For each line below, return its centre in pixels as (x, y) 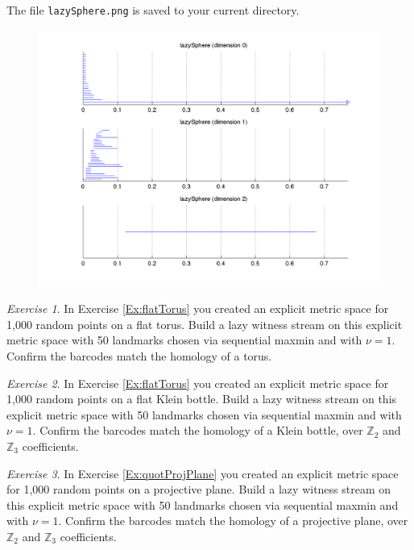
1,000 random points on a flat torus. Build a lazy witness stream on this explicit (205, 324)
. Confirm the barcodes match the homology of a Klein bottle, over (198, 430)
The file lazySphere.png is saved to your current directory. (153, 10)
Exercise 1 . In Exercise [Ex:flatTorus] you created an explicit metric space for (198, 308)
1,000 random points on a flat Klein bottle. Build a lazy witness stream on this (202, 399)
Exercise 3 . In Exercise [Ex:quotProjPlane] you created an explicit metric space (203, 473)
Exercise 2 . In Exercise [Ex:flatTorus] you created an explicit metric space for (198, 383)
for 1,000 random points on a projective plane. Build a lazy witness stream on (199, 489)
